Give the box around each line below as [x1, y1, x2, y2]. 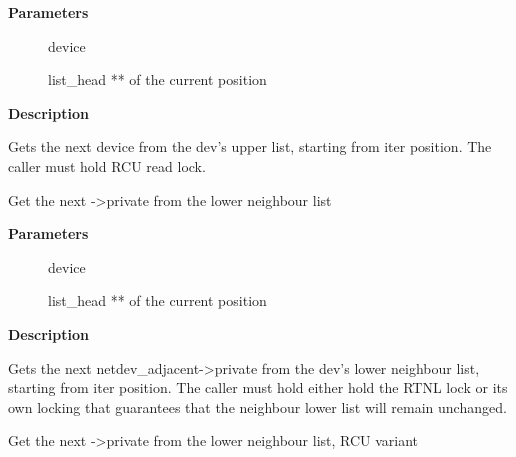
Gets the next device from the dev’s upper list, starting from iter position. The [8, 136, 492, 157]
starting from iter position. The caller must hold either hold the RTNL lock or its [8, 377, 508, 398]
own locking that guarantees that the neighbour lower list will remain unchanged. [8, 396, 507, 417]
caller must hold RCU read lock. [8, 155, 206, 176]
